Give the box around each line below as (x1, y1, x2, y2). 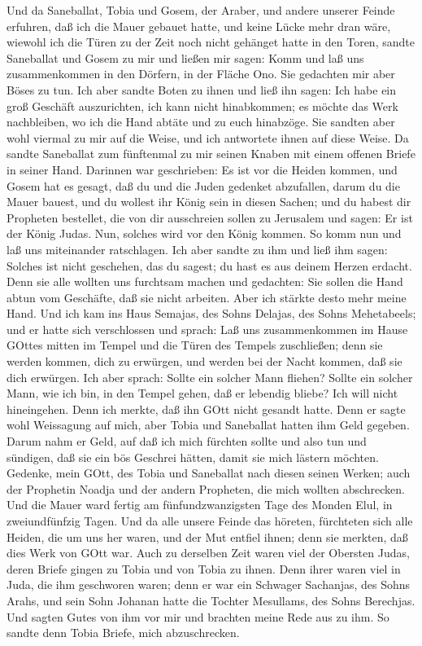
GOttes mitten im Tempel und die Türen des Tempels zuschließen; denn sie (7, 336, 383, 354)
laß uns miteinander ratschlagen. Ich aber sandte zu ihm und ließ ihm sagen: (7, 240, 388, 257)
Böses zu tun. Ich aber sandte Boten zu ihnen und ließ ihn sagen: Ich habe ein (7, 81, 397, 98)
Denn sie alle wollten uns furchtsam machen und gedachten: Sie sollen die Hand (7, 273, 403, 290)
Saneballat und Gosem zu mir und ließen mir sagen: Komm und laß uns (7, 49, 364, 66)
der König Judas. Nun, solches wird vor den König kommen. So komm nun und (7, 225, 402, 242)
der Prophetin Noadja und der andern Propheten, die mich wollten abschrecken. (7, 480, 405, 497)
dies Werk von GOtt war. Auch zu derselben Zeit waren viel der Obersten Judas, (7, 544, 410, 561)
